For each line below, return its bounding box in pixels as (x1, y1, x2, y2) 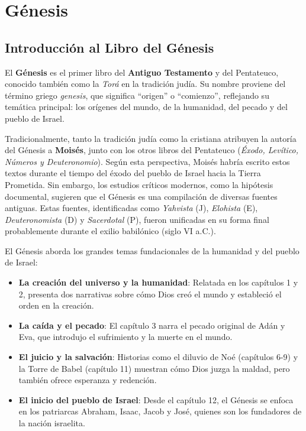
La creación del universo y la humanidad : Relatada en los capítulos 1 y (18, 276, 298, 289)
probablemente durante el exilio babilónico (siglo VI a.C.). (5, 225, 216, 237)
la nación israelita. (18, 417, 85, 429)
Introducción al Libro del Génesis (5, 38, 214, 56)
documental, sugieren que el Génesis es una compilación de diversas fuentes (5, 190, 278, 202)
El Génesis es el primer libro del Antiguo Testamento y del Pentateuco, (5, 66, 279, 78)
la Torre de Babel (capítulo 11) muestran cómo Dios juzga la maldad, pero (18, 362, 290, 374)
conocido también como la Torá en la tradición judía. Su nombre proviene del (5, 77, 286, 90)
